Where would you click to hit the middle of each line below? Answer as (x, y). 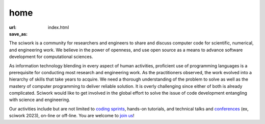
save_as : (18, 34)
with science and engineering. (40, 100)
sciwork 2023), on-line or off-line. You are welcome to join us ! (72, 116)
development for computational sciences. (51, 57)
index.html (58, 27)
